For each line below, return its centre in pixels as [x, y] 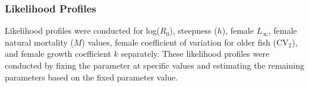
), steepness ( [193, 30]
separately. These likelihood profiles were [195, 54]
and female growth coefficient [58, 54]
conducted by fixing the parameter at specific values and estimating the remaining [154, 65]
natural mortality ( [39, 42]
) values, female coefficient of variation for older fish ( [179, 42]
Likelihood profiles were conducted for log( [82, 30]
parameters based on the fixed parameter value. [92, 77]
